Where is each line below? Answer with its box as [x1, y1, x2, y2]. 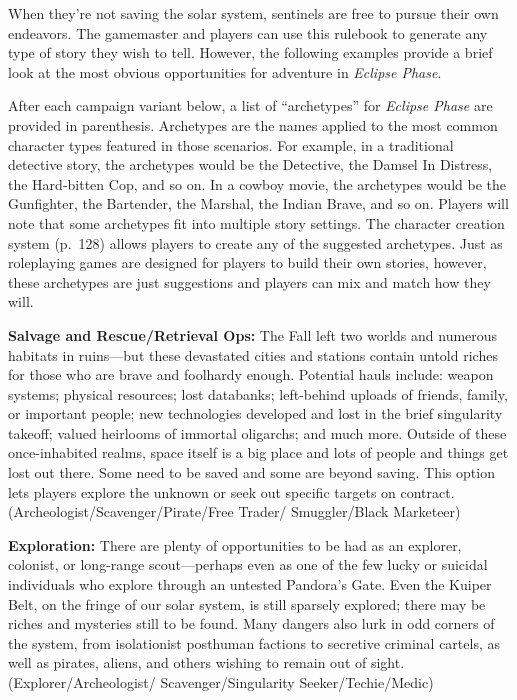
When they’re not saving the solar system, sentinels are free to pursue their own [8, 3, 499, 23]
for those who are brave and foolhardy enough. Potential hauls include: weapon [8, 364, 494, 385]
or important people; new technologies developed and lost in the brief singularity [8, 403, 503, 424]
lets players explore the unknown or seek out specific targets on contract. [8, 481, 455, 502]
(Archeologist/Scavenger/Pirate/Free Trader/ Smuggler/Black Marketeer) [8, 501, 461, 522]
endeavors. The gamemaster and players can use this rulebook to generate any [8, 22, 488, 43]
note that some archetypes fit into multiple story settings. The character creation [8, 212, 505, 233]
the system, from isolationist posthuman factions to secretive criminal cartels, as [8, 632, 500, 653]
